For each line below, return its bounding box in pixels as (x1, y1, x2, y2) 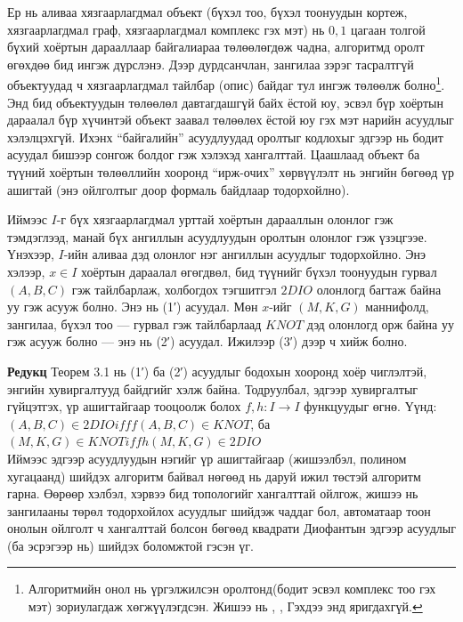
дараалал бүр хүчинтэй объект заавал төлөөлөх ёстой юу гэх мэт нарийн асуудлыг (7, 110, 454, 129)
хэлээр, (7, 262, 45, 280)
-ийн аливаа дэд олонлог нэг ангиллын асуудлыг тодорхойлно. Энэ (63, 245, 426, 263)
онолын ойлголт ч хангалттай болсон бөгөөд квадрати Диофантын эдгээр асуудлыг (7, 519, 456, 537)
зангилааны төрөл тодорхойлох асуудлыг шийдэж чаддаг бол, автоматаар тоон (7, 501, 431, 520)
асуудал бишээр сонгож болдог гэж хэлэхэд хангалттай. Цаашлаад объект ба (7, 145, 420, 164)
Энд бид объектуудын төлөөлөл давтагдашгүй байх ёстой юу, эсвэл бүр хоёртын (7, 93, 443, 111)
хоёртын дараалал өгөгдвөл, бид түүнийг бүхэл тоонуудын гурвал (81, 262, 437, 280)
